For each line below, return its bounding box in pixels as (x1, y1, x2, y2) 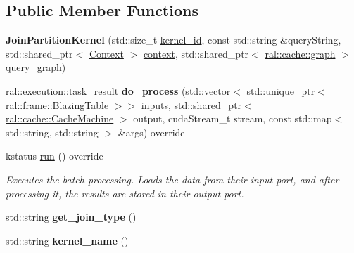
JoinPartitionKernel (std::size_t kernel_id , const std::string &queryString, (6, 32, 341, 47)
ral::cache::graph (265, 46, 336, 60)
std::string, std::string (6, 124, 99, 139)
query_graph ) (6, 60, 66, 74)
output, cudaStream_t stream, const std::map (133, 111, 332, 126)
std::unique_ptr (246, 83, 315, 98)
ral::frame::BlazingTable (6, 97, 109, 112)
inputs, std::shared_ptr (141, 97, 242, 112)
